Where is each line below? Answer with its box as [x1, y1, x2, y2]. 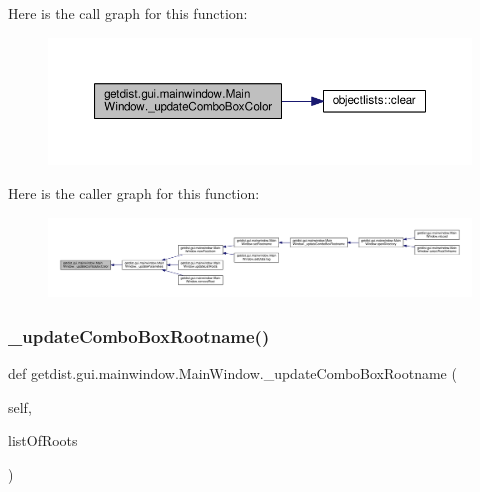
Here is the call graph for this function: [8, 3, 248, 23]
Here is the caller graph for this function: [8, 182, 260, 203]
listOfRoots [8, 430, 78, 451]
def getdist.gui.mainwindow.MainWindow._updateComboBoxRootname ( [8, 363, 457, 384]
